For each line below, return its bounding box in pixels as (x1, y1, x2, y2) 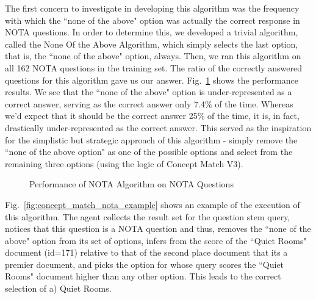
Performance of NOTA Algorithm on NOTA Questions (29, 178, 234, 190)
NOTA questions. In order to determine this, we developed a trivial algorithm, (5, 26, 298, 38)
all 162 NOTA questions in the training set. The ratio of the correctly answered (5, 61, 302, 74)
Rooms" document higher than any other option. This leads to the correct (5, 270, 281, 283)
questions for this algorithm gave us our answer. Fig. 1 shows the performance (5, 73, 298, 86)
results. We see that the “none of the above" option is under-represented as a (5, 85, 292, 98)
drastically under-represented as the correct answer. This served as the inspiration (5, 121, 312, 134)
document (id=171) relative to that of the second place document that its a (5, 246, 288, 259)
